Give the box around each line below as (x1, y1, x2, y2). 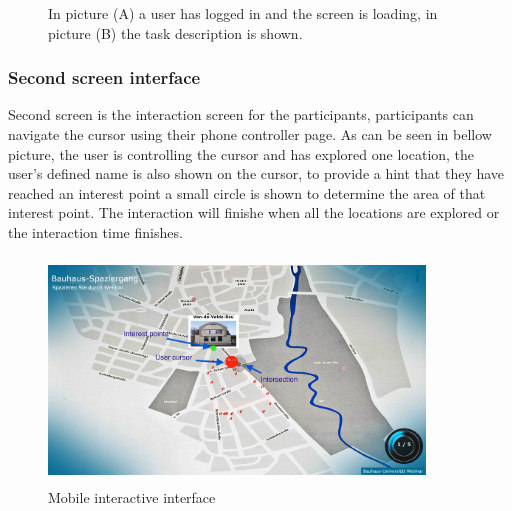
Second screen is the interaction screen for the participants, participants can (8, 104, 474, 125)
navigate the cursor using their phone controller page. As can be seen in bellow (8, 124, 492, 144)
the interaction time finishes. (8, 221, 183, 242)
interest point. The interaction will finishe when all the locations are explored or (8, 202, 500, 223)
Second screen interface (8, 65, 201, 90)
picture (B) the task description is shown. (48, 22, 303, 43)
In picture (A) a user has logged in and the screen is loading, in (48, 3, 438, 23)
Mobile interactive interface (48, 486, 216, 507)
